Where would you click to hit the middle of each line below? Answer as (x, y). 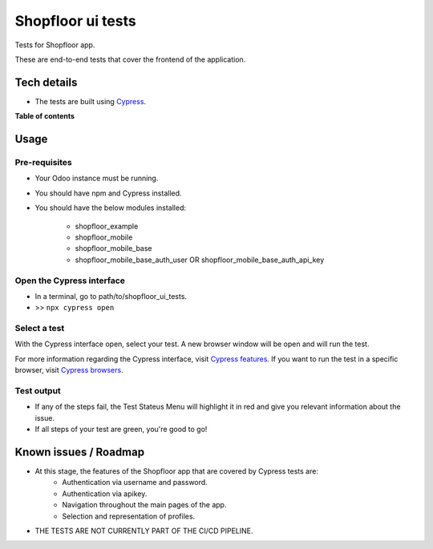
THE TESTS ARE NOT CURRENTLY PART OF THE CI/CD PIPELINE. (144, 531)
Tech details (46, 82)
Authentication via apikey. (105, 494)
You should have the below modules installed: (111, 208)
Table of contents (45, 116)
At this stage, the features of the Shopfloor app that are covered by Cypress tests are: (176, 471)
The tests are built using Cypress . (91, 101)
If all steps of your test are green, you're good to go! (121, 430)
